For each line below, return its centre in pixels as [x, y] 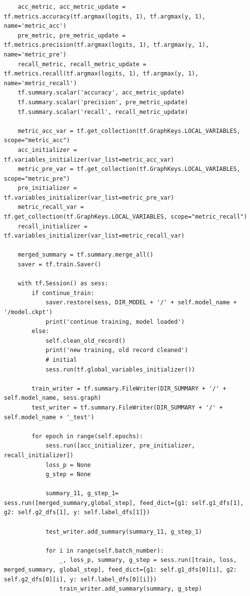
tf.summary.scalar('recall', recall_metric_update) [103, 112]
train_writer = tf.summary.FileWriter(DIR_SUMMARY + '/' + [129, 388]
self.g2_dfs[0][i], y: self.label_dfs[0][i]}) [80, 579]
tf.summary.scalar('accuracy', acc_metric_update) [101, 93]
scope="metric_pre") [37, 178]
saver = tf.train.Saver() [59, 265]
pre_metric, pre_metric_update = [72, 35]
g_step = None [68, 475]
